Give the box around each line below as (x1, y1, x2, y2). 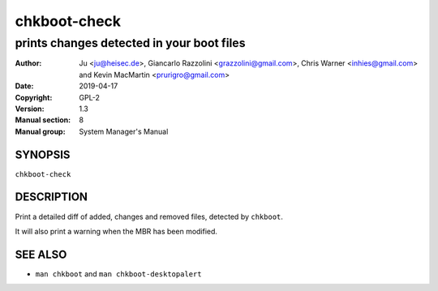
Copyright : (15, 92, 53, 102)
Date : (15, 81, 34, 91)
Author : (15, 58, 42, 68)
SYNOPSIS (15, 148, 71, 161)
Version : (15, 104, 45, 113)
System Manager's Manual (79, 126, 169, 136)
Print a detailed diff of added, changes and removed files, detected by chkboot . (15, 212, 284, 221)
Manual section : (15, 115, 71, 125)
